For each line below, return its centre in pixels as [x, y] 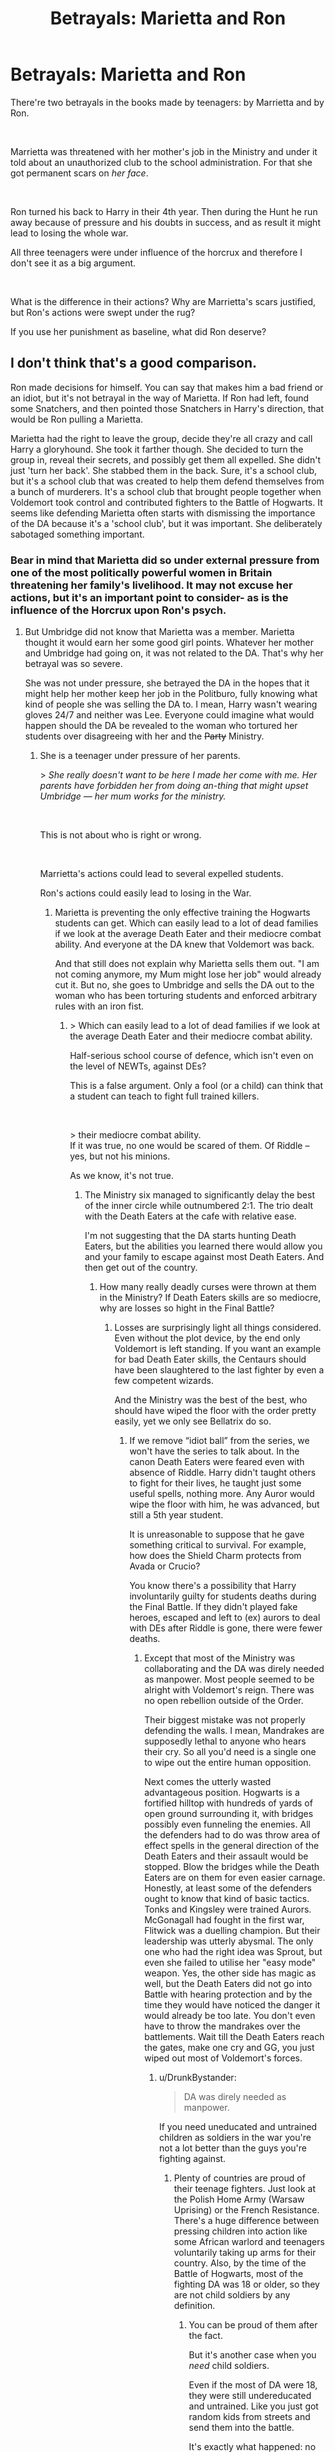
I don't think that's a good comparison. [134, 363]
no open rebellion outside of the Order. [224, 1701]
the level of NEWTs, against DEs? [138, 1066]
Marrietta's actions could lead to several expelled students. [161, 874]
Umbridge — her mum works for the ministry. [133, 796]
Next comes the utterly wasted [208, 1782]
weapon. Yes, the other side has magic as [230, 1973]
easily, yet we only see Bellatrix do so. [193, 1421]
